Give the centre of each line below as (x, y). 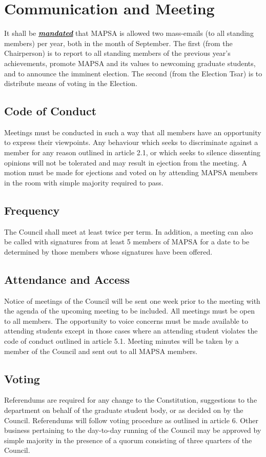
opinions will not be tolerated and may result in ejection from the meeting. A (126, 162)
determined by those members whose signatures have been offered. (108, 251)
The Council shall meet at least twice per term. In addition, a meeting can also (129, 231)
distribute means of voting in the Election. (71, 83)
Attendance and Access (67, 279)
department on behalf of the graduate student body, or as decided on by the (124, 410)
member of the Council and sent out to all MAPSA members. (101, 351)
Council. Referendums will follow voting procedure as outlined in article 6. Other (131, 420)
